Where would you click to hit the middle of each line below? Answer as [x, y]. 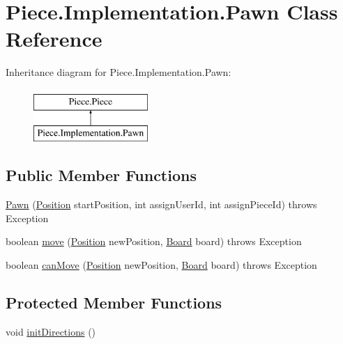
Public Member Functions [101, 175]
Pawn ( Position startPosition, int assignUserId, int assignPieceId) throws [161, 204]
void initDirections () [51, 331]
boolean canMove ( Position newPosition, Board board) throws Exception [161, 265]
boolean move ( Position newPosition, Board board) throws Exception [154, 241]
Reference [54, 39]
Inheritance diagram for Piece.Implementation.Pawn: [119, 72]
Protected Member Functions [114, 303]
